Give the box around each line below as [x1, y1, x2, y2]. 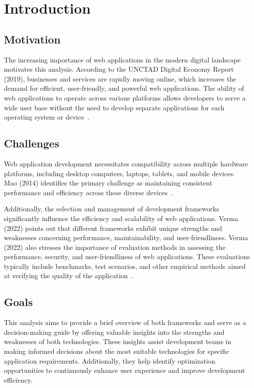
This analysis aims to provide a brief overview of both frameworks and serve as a [4, 317, 246, 327]
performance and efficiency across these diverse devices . [4, 187, 173, 197]
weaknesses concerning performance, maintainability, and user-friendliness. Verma [4, 232, 248, 243]
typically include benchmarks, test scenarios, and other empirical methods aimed [4, 261, 246, 271]
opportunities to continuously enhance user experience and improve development [4, 365, 245, 375]
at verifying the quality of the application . [4, 270, 133, 281]
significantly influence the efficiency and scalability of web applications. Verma [4, 213, 238, 223]
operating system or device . [4, 112, 89, 122]
